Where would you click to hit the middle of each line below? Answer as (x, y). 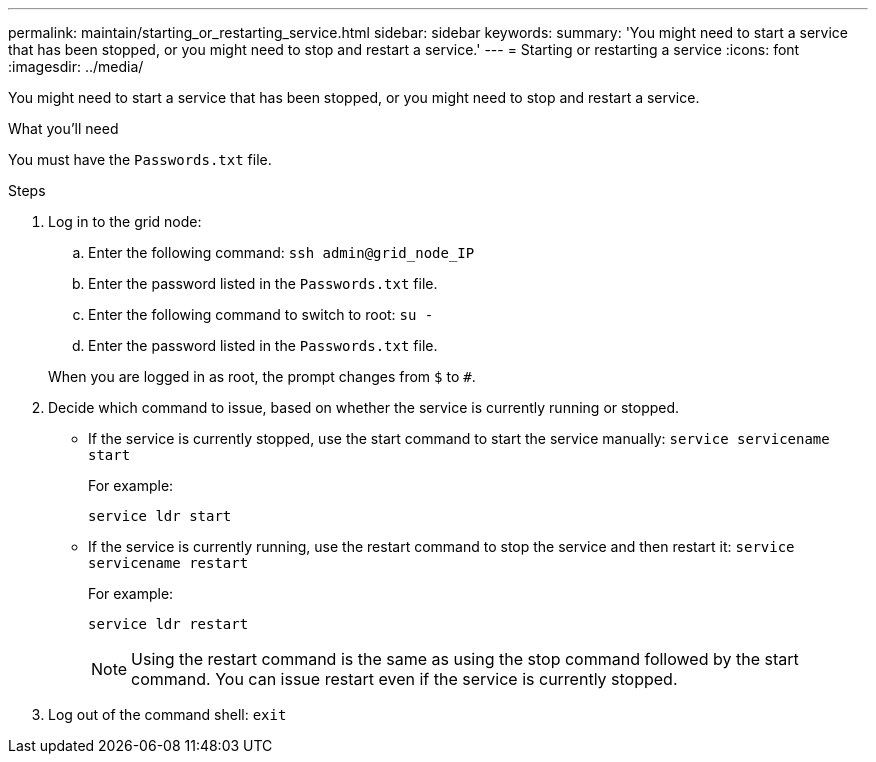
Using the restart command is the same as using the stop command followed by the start (465, 659)
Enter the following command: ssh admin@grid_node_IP (281, 252)
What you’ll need (63, 128)
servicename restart (168, 563)
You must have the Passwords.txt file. (140, 159)
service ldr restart (168, 624)
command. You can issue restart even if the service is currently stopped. (404, 679)
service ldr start (160, 516)
